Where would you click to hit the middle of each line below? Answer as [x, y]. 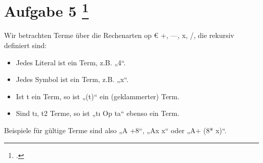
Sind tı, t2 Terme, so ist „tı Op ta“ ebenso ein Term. [98, 113]
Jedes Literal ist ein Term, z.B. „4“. [71, 62]
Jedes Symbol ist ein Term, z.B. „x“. [72, 79]
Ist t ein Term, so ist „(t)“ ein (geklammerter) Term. [98, 96]
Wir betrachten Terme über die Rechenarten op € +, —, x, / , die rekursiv [119, 35]
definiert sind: [26, 45]
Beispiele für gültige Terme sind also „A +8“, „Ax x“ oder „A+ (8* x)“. [115, 130]
